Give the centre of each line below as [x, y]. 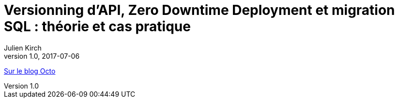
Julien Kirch [23, 48]
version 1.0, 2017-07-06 [42, 56]
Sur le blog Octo [30, 71]
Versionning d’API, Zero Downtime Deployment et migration [199, 10]
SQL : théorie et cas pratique [97, 26]
